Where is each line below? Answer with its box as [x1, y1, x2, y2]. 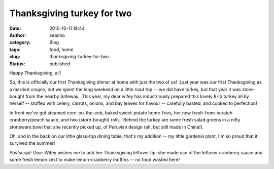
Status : [9, 61, 25, 67]
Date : [9, 25, 21, 31]
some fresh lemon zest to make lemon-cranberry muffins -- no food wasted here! [9, 157, 180, 163]
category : [9, 39, 31, 46]
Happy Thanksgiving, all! [9, 70, 61, 76]
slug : [9, 54, 20, 60]
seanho [49, 32, 65, 38]
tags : [9, 46, 21, 53]
